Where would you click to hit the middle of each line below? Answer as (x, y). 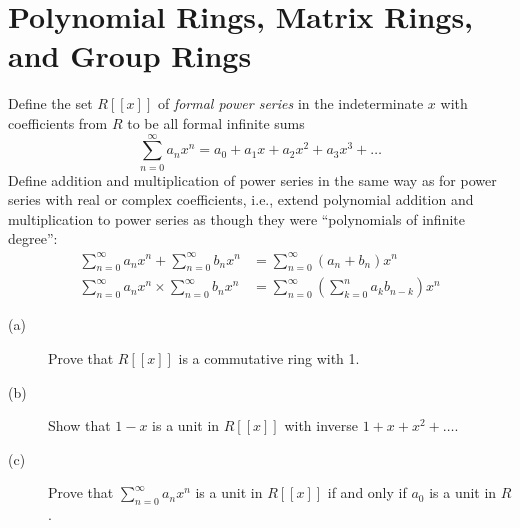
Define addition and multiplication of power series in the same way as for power (252, 179)
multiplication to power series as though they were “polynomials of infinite (236, 218)
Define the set (50, 103)
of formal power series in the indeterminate (290, 103)
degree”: (33, 238)
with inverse (321, 425)
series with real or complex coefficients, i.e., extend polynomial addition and (241, 199)
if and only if (367, 492)
